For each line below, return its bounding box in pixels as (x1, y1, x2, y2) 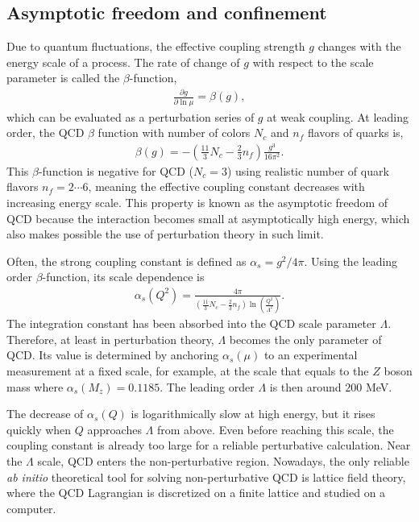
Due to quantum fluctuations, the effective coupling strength (6, 38, 305, 55)
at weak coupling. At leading (267, 108, 409, 125)
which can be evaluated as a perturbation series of (6, 108, 255, 125)
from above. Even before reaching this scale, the (156, 420, 394, 437)
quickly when (6, 420, 72, 437)
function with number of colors (97, 124, 251, 141)
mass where (6, 378, 64, 395)
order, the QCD (6, 124, 85, 141)
